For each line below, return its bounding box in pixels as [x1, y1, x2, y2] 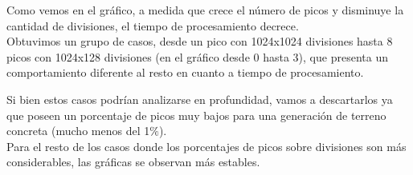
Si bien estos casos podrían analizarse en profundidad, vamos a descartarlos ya [6, 90, 393, 107]
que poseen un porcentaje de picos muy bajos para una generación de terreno [6, 106, 386, 123]
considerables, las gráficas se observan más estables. [6, 153, 260, 170]
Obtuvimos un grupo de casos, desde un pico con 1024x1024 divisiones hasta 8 [6, 33, 393, 50]
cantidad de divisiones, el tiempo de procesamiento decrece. [6, 17, 299, 34]
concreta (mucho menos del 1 [6, 122, 150, 139]
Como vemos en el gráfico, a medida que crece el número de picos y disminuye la [6, 2, 404, 18]
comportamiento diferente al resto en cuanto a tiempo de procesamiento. [6, 64, 364, 81]
